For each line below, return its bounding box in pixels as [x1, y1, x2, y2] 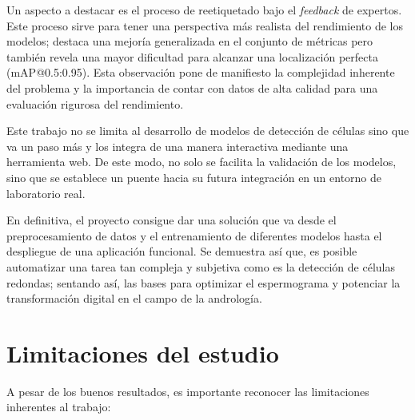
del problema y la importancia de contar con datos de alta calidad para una [6, 79, 378, 96]
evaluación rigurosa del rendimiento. [6, 95, 184, 112]
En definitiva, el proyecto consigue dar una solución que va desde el [6, 212, 337, 228]
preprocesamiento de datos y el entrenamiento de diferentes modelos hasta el [6, 227, 382, 244]
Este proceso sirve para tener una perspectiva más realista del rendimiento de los [6, 17, 404, 34]
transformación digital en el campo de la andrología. [6, 290, 262, 307]
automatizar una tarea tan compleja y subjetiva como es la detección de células [6, 258, 395, 275]
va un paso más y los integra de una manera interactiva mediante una [6, 137, 349, 154]
